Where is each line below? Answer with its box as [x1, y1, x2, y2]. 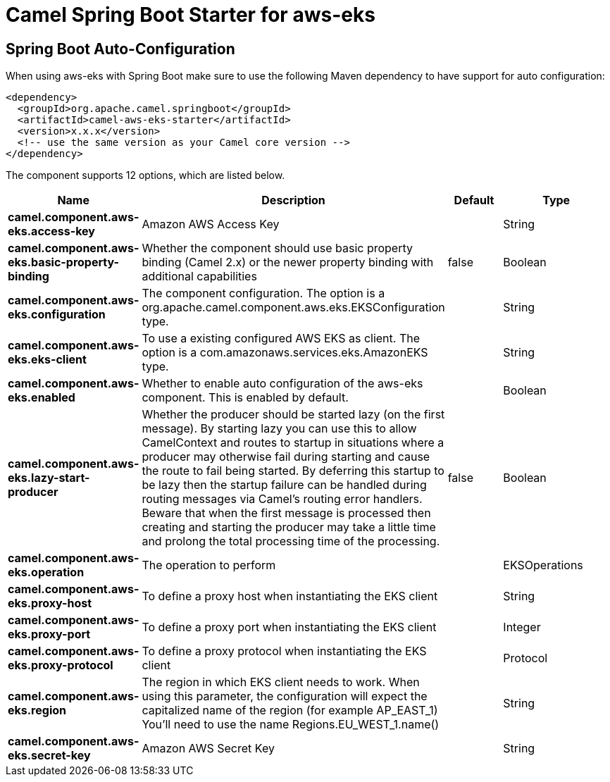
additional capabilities [142, 269, 257, 284]
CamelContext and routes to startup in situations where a [142, 435, 444, 450]
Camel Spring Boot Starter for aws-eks [6, 3, 375, 27]
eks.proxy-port [8, 627, 91, 642]
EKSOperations [503, 558, 583, 573]
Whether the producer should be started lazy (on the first [142, 407, 445, 422]
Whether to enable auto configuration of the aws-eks [142, 376, 423, 391]
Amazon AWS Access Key [142, 217, 280, 232]
